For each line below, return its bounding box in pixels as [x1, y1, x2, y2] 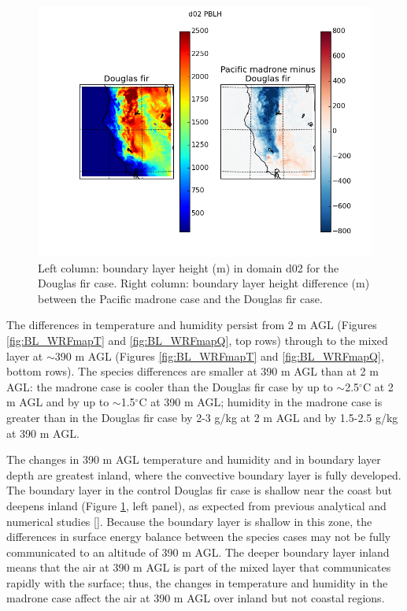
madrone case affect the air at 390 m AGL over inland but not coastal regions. [6, 590, 385, 606]
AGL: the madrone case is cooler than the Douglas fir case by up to [6, 378, 333, 394]
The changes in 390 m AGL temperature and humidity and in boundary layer [6, 451, 381, 468]
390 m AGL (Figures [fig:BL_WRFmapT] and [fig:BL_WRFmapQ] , [54, 347, 384, 364]
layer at [6, 347, 43, 364]
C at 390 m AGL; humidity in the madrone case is [139, 394, 383, 410]
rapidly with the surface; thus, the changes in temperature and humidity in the [6, 574, 388, 591]
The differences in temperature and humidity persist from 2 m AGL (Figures [6, 317, 377, 333]
